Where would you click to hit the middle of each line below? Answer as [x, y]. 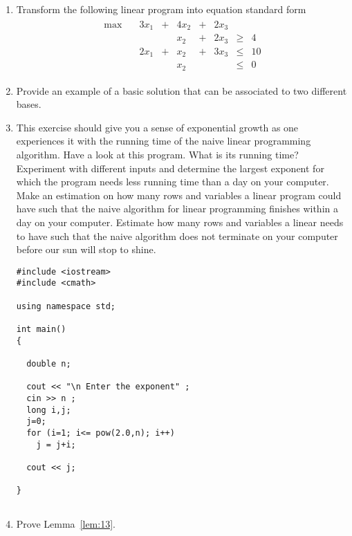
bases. [29, 104]
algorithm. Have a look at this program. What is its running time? [157, 154]
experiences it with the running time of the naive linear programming [164, 141]
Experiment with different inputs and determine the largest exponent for [170, 168]
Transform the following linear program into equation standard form [161, 9]
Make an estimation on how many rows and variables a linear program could [179, 195]
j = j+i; [56, 444]
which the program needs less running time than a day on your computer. [173, 182]
